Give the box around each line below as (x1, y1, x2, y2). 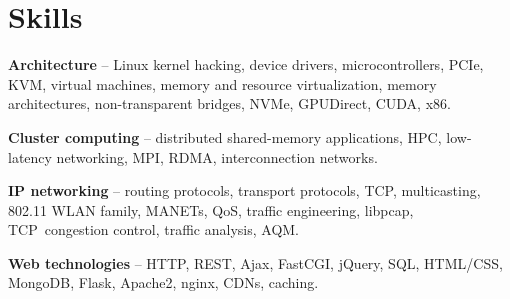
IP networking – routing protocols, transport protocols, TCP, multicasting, (8, 180, 481, 201)
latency (8, 146, 52, 167)
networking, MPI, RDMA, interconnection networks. (56, 146, 378, 167)
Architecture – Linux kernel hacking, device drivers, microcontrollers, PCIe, (8, 54, 484, 75)
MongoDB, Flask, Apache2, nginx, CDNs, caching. (8, 272, 319, 293)
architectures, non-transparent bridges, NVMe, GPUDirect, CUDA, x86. (8, 93, 451, 114)
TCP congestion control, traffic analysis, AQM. (8, 219, 300, 240)
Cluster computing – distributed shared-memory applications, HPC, (8, 126, 442, 147)
